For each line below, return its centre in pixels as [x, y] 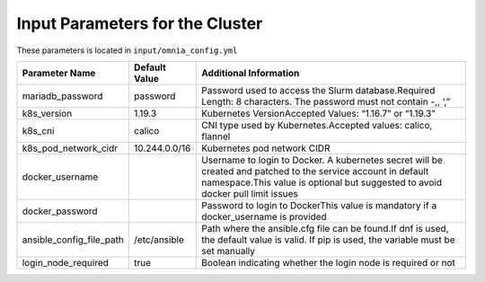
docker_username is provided [264, 216]
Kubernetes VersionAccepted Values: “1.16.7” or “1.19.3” [318, 113]
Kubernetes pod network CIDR [266, 148]
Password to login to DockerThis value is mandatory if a [319, 205]
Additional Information [251, 73]
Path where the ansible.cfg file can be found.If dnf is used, [325, 228]
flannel [216, 137]
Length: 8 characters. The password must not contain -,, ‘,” [326, 101]
